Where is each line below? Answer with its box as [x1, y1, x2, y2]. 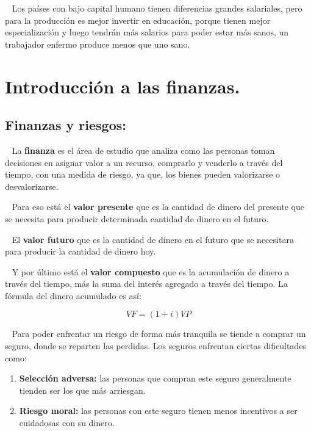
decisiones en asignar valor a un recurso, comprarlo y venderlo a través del [5, 156, 283, 168]
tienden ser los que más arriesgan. [19, 383, 146, 396]
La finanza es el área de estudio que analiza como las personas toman [12, 143, 275, 156]
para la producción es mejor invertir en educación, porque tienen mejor [5, 13, 271, 26]
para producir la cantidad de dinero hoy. [5, 245, 156, 258]
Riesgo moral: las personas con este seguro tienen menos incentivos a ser [19, 404, 298, 417]
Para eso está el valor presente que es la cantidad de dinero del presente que [12, 200, 304, 213]
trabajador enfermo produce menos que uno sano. [5, 37, 190, 50]
